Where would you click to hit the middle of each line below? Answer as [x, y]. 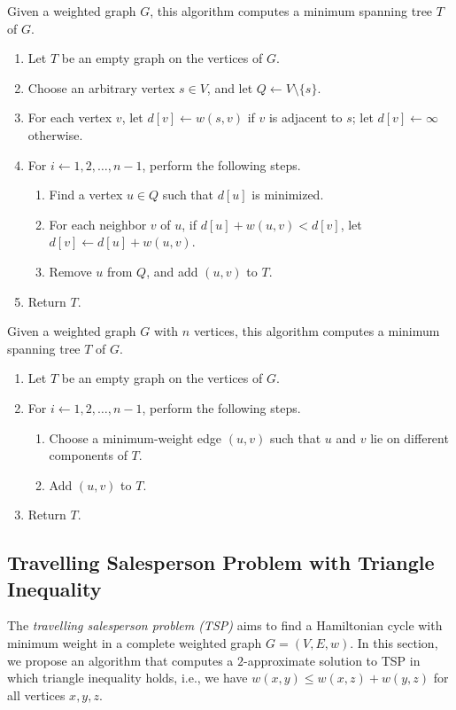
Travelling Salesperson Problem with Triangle [221, 562]
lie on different [410, 437]
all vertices [36, 694]
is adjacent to [305, 117]
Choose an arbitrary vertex [101, 87]
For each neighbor [98, 224]
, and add [172, 271]
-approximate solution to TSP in [332, 660]
